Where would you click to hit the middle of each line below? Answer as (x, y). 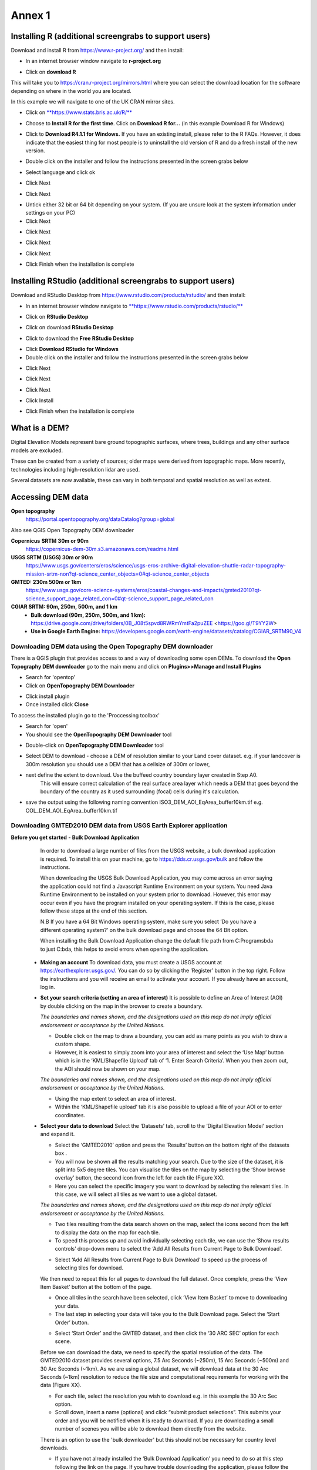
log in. (48, 987)
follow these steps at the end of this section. (94, 911)
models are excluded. (37, 450)
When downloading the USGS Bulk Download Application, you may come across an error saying (156, 878)
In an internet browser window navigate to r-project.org (93, 61)
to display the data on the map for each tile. (107, 1232)
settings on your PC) (50, 213)
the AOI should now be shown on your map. (108, 1069)
